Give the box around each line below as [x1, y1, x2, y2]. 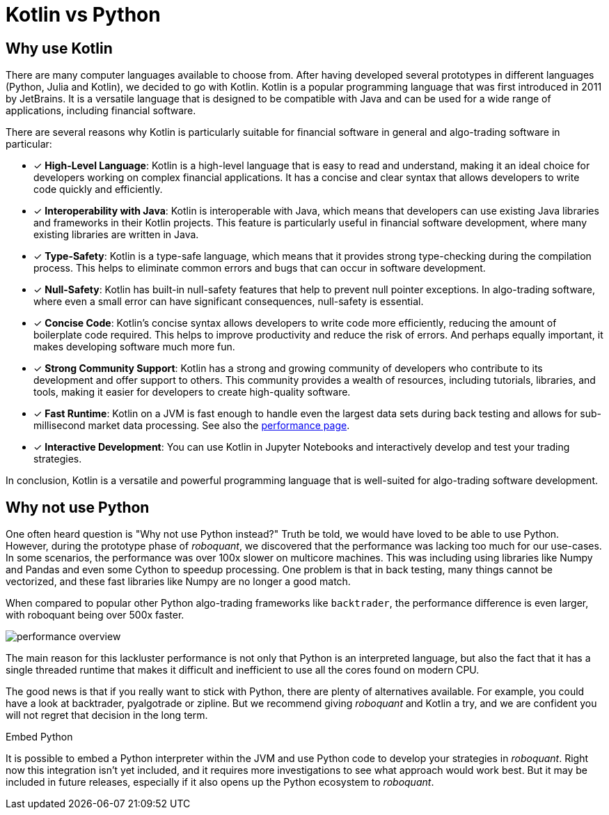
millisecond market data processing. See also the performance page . [33, 419, 350, 432]
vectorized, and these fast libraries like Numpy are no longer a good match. [6, 575, 351, 588]
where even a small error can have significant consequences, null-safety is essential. [33, 295, 424, 308]
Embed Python [6, 731, 73, 743]
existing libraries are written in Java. [33, 228, 199, 241]
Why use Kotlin [6, 39, 113, 57]
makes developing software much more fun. [33, 341, 235, 353]
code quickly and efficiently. [33, 183, 163, 196]
